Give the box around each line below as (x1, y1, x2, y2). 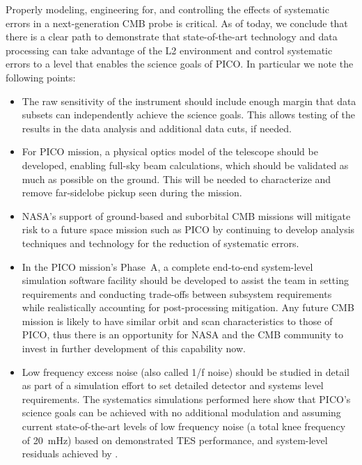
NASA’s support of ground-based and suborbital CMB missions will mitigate (22, 208, 351, 223)
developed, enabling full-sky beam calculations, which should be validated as (22, 157, 349, 172)
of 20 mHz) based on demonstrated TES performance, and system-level (22, 432, 328, 447)
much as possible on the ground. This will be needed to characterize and (22, 171, 331, 186)
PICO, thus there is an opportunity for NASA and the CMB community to (22, 327, 343, 342)
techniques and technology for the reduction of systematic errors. (22, 235, 299, 250)
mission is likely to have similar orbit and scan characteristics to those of (22, 313, 333, 328)
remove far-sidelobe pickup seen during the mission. (22, 185, 242, 200)
